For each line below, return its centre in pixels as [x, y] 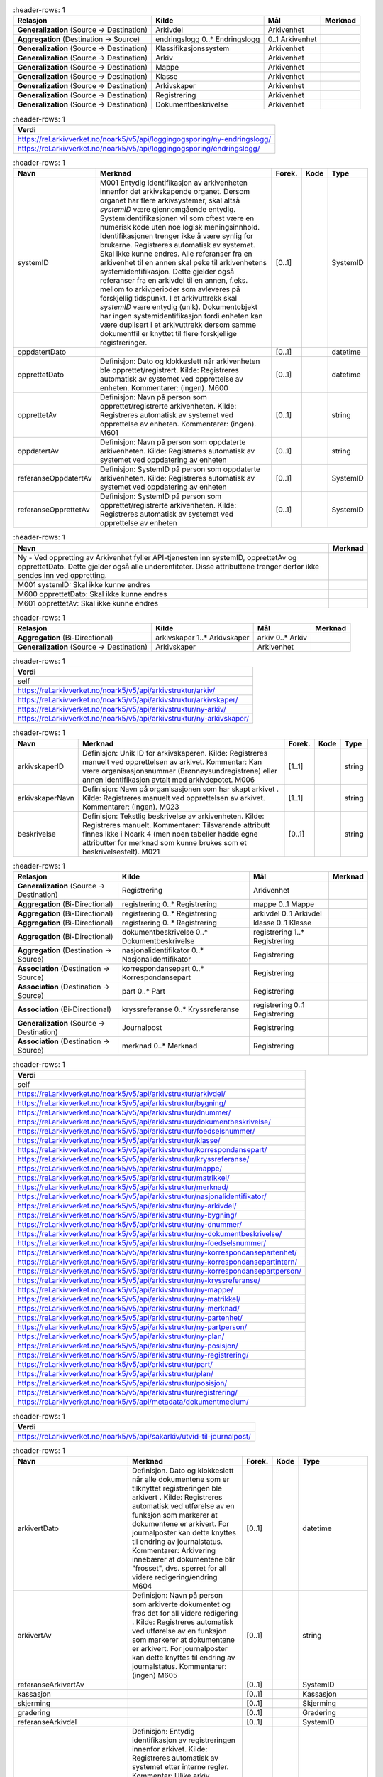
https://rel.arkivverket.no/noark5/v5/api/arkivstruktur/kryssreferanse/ [133, 1159]
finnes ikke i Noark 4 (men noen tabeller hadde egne [170, 834]
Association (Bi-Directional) [64, 1009]
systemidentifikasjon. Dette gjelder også [167, 272]
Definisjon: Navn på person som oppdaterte [173, 442]
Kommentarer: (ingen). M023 [131, 807]
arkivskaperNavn [46, 798]
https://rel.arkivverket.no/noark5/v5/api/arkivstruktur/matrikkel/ [123, 1178]
